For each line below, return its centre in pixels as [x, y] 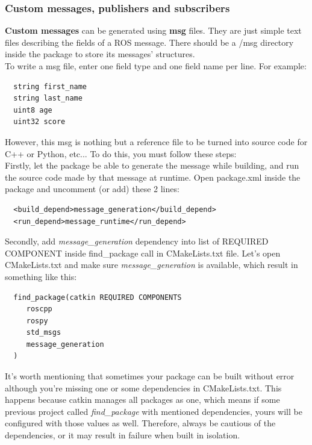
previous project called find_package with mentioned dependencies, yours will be [154, 411]
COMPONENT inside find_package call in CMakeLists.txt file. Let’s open [143, 253]
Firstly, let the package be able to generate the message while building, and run [152, 165]
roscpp [39, 309]
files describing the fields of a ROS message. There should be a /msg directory [149, 42]
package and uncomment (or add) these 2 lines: [92, 189]
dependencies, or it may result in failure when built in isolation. [123, 435]
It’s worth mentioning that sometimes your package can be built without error [150, 376]
